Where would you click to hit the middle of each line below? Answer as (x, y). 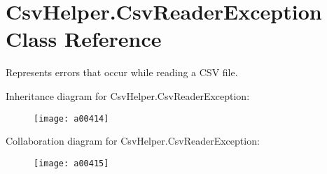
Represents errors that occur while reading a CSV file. (122, 72)
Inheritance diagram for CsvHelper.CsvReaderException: (128, 95)
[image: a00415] (71, 163)
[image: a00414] (71, 118)
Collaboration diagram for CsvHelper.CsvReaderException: (133, 141)
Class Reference (84, 39)
